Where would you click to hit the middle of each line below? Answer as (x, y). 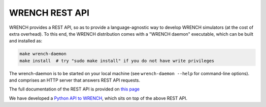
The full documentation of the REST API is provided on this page (74, 89)
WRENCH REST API (49, 13)
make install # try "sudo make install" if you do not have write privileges (117, 61)
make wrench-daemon (43, 54)
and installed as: (26, 41)
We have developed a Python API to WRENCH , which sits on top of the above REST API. (98, 98)
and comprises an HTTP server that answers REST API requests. (75, 80)
